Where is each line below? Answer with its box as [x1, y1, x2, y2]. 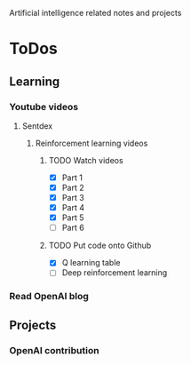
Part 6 [61, 222, 84, 234]
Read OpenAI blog [9, 290, 89, 303]
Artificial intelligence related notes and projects [9, 8, 182, 18]
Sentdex [21, 120, 53, 131]
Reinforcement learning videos [35, 138, 148, 148]
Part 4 [61, 202, 85, 213]
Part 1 [61, 172, 83, 183]
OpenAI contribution [9, 344, 99, 356]
